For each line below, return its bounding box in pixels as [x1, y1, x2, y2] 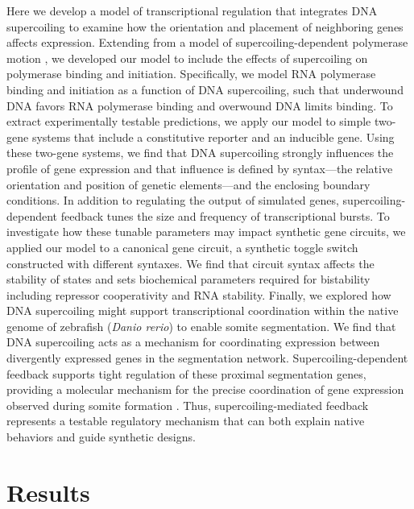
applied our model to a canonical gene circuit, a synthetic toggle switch [6, 238, 358, 255]
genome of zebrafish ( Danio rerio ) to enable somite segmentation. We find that [6, 317, 396, 334]
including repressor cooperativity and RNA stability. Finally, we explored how [6, 286, 391, 303]
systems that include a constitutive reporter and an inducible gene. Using [31, 128, 395, 145]
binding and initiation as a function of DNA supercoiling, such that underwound [6, 81, 404, 97]
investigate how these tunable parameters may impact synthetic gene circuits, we [6, 223, 406, 240]
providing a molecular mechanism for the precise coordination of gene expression [6, 381, 404, 398]
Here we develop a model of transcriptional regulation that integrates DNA [6, 2, 378, 19]
